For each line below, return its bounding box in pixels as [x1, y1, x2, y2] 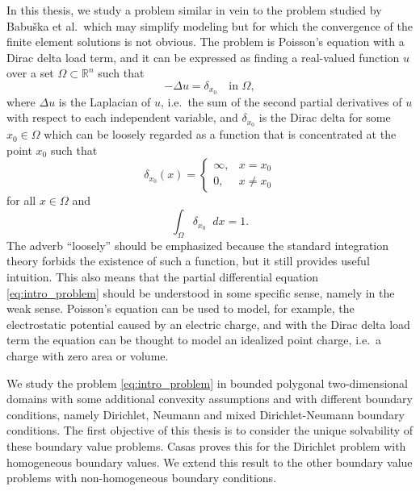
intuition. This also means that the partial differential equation [6, 268, 319, 285]
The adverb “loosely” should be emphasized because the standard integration [6, 236, 389, 253]
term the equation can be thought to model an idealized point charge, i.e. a [6, 331, 382, 348]
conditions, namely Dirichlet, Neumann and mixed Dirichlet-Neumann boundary [6, 406, 405, 422]
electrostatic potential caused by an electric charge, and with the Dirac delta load [6, 315, 410, 332]
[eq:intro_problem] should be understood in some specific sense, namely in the [6, 284, 395, 301]
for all [6, 192, 36, 209]
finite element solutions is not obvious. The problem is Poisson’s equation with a [6, 33, 405, 50]
